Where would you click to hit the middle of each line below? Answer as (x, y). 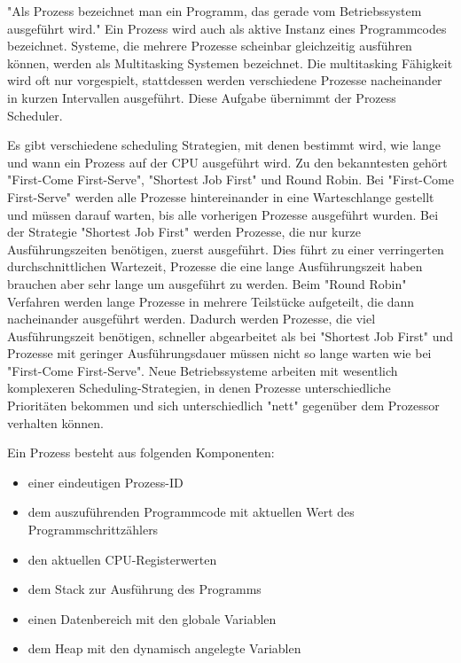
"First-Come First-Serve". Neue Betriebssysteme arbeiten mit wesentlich (203, 370)
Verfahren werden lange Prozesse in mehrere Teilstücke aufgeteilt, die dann (211, 301)
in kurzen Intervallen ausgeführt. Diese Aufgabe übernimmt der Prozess (202, 97)
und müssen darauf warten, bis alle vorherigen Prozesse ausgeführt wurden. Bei (223, 214)
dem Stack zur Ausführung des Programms (145, 589)
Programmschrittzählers (93, 530)
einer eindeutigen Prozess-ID (105, 482)
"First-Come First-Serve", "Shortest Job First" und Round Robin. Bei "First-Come (230, 179)
